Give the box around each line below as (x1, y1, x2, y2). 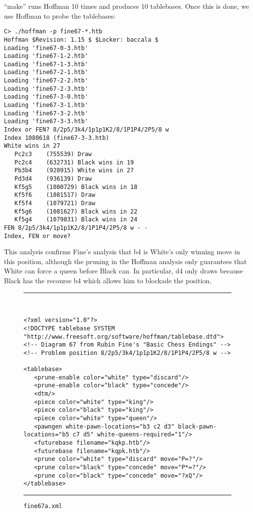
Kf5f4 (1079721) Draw (14, 199, 96, 207)
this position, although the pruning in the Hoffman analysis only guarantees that (4, 256, 247, 266)
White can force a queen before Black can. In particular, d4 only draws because (4, 266, 243, 276)
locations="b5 (24, 431, 70, 438)
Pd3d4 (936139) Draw (14, 175, 92, 182)
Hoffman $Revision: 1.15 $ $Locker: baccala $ (4, 36, 158, 43)
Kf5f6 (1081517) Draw (14, 191, 96, 199)
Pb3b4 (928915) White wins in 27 (14, 167, 134, 174)
